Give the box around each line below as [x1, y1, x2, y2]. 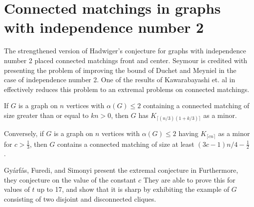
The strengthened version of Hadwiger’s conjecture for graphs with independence [4, 46, 246, 56]
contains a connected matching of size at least [57, 138, 194, 149]
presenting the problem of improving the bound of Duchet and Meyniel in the [4, 65, 236, 75]
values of [4, 184, 30, 194]
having [178, 128, 198, 138]
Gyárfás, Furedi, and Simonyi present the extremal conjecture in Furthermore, [4, 164, 238, 175]
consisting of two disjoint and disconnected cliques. [4, 193, 156, 204]
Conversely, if [4, 128, 44, 138]
